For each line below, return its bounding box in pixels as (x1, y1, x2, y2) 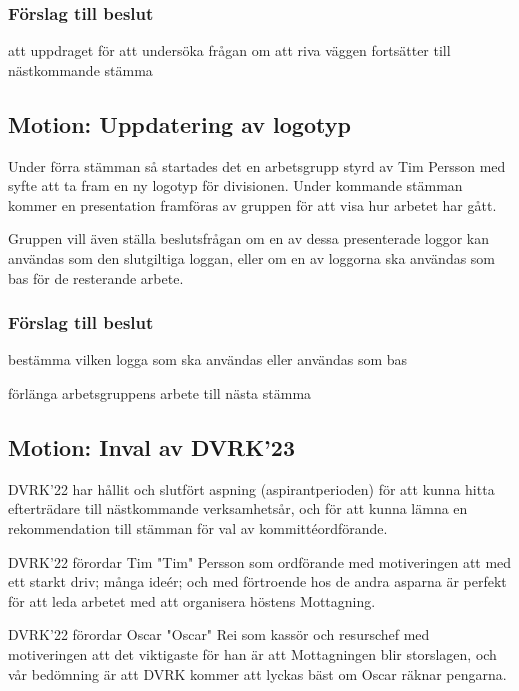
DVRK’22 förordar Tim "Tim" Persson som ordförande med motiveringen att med (8, 551, 512, 572)
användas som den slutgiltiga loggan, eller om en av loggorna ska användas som (8, 247, 496, 268)
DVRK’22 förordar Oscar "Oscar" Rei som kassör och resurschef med (8, 624, 430, 645)
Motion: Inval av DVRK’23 (8, 431, 295, 462)
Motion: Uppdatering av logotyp (8, 108, 351, 139)
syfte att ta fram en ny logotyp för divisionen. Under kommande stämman (8, 175, 463, 196)
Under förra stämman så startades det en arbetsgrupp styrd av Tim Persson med (8, 155, 506, 176)
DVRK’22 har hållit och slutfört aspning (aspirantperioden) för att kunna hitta (8, 478, 495, 499)
